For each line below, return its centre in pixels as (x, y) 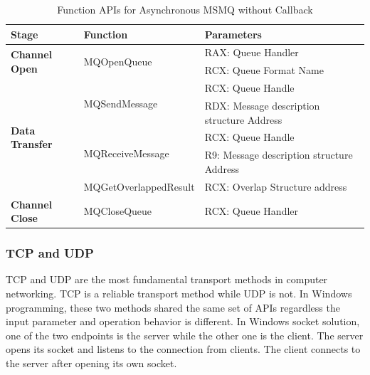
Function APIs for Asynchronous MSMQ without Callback (185, 9)
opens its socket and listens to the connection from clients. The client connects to (183, 349)
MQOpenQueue (118, 61)
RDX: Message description (262, 105)
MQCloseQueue (118, 211)
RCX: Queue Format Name (264, 70)
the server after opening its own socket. (91, 363)
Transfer (32, 144)
